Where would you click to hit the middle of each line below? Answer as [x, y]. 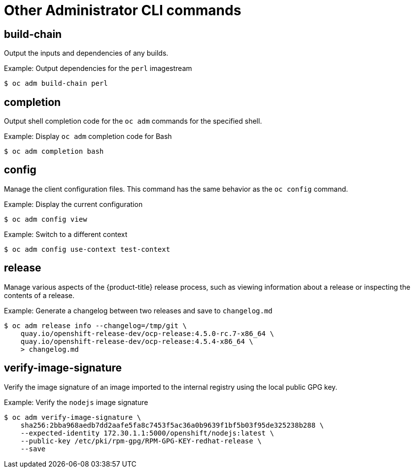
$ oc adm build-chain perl [56, 84]
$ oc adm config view [46, 219]
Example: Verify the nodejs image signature [76, 402]
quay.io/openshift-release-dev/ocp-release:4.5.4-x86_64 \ [137, 341]
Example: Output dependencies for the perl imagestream [98, 68]
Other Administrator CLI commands [123, 10]
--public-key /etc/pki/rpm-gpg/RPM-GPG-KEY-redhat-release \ [141, 441]
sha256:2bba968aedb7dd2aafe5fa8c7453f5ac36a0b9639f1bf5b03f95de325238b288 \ [172, 425]
